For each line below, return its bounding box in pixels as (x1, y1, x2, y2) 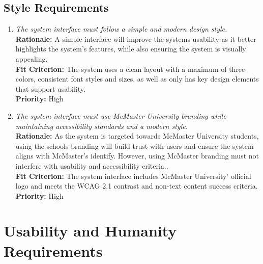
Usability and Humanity (4, 220, 177, 241)
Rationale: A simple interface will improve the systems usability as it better (15, 33, 256, 44)
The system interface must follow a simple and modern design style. (15, 23, 227, 34)
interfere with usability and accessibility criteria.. (15, 160, 168, 171)
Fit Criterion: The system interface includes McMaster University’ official (15, 170, 251, 181)
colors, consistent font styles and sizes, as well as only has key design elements (15, 73, 259, 84)
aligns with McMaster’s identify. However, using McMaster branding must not (15, 150, 259, 161)
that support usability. (15, 83, 85, 94)
